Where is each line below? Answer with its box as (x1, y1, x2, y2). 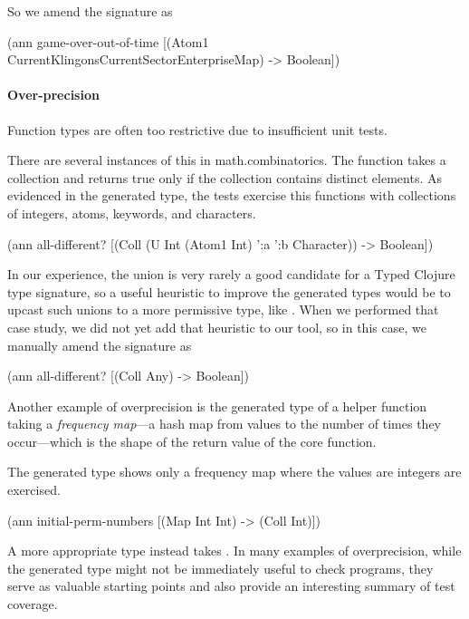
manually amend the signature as (7, 335, 192, 354)
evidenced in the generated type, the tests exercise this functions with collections (7, 186, 456, 205)
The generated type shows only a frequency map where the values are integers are (7, 462, 462, 481)
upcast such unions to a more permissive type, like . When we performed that (7, 300, 439, 319)
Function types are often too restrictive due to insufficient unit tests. (7, 120, 388, 139)
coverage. (7, 595, 58, 614)
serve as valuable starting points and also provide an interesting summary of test (7, 576, 455, 595)
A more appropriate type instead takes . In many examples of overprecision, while (7, 541, 462, 560)
